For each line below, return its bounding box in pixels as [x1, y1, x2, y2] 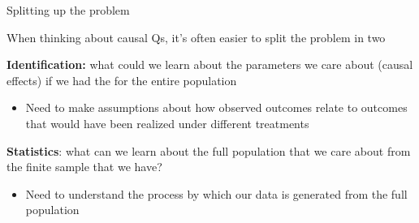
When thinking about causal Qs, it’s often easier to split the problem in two [6, 28, 386, 45]
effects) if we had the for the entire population [6, 71, 237, 88]
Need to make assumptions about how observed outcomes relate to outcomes [25, 99, 408, 116]
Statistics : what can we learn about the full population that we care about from [6, 142, 411, 159]
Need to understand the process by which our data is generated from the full [25, 185, 408, 202]
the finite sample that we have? [6, 158, 162, 175]
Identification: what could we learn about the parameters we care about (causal [6, 56, 413, 73]
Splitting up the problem [6, 2, 130, 18]
